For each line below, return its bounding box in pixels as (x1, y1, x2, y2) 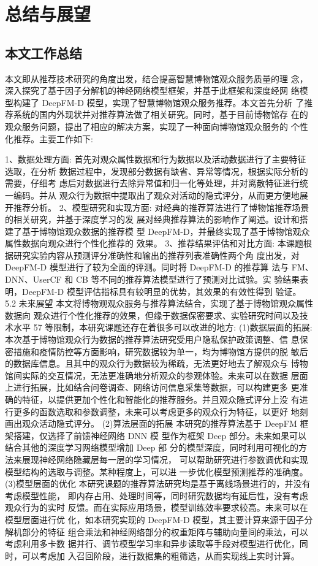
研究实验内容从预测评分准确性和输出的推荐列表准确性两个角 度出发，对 (13, 248, 300, 261)
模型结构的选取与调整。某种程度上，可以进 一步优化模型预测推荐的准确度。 (5, 465, 308, 478)
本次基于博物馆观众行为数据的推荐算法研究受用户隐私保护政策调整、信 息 (5, 333, 300, 346)
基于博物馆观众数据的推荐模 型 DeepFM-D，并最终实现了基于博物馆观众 (21, 224, 310, 237)
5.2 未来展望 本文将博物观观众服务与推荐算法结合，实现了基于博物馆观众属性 (5, 297, 314, 310)
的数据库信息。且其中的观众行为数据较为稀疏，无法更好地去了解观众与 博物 (5, 357, 308, 370)
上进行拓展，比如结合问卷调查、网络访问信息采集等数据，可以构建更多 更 (5, 381, 300, 394)
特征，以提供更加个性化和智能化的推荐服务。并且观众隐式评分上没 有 (21, 393, 300, 406)
